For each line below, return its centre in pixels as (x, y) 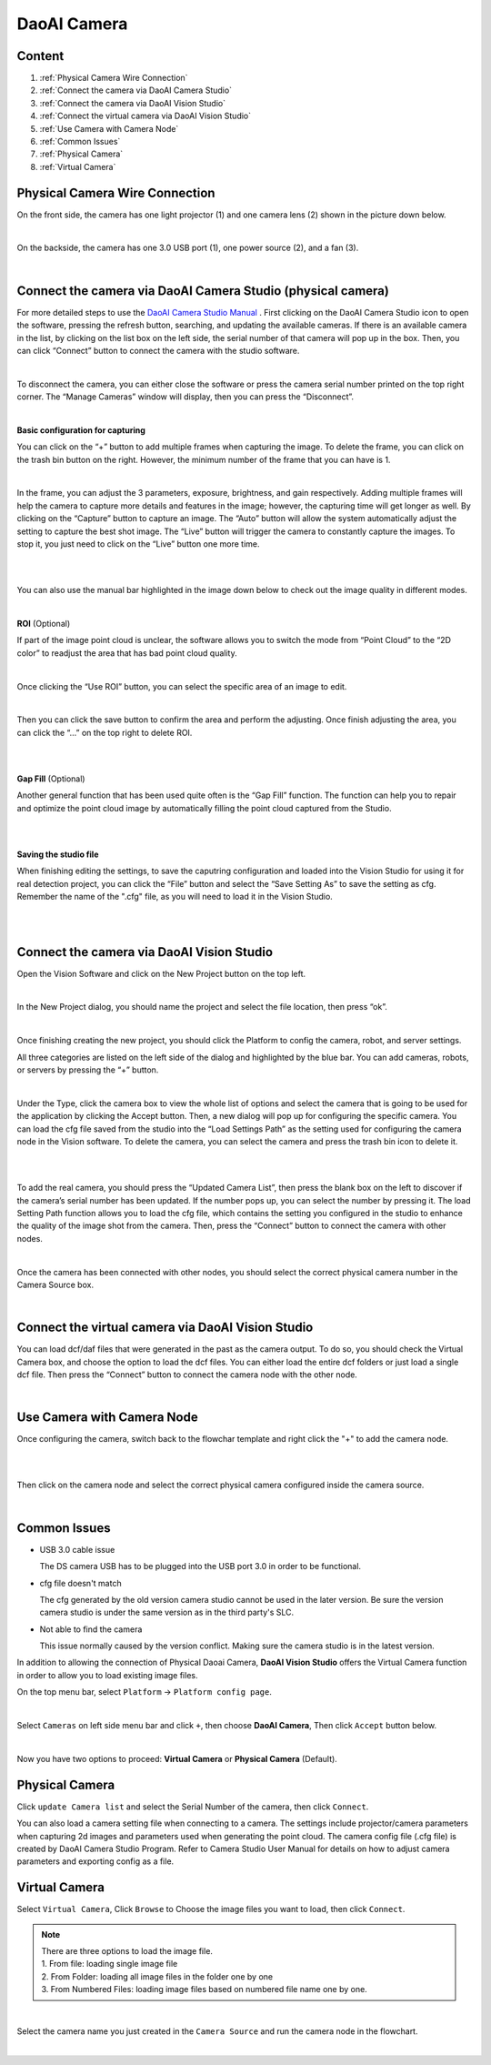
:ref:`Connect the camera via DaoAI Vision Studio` (133, 103)
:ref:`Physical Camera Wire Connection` (114, 78)
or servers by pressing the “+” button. (88, 1070)
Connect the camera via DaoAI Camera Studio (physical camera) (203, 291)
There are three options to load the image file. (127, 1950)
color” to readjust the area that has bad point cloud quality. (127, 653)
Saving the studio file (58, 854)
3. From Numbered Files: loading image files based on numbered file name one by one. (204, 1989)
